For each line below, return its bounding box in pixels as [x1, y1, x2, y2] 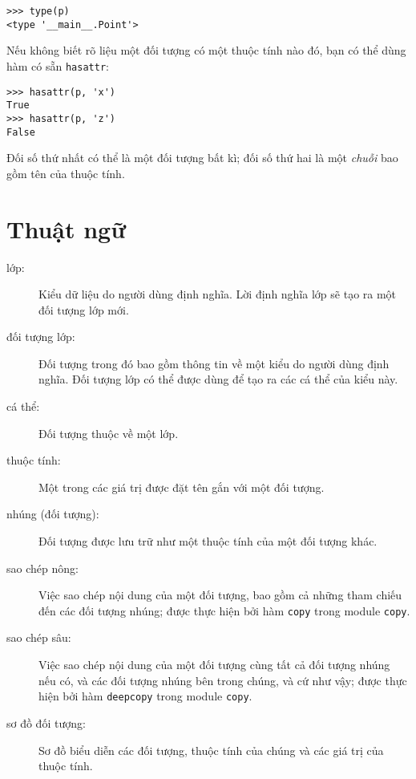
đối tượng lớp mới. [38, 301, 129, 318]
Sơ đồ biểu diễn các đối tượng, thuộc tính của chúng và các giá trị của [38, 741, 384, 758]
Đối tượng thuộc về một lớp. [38, 424, 179, 441]
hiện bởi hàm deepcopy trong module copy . [38, 688, 252, 704]
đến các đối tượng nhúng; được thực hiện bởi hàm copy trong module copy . [38, 602, 410, 619]
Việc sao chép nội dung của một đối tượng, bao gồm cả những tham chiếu [38, 586, 402, 603]
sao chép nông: [6, 559, 79, 576]
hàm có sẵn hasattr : [6, 57, 109, 74]
